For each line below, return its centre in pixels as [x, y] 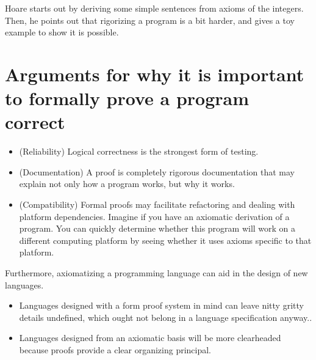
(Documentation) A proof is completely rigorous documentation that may [157, 171]
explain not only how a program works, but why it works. [127, 184]
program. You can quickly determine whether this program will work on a [157, 228]
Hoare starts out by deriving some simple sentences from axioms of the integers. [154, 8]
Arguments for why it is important [155, 74]
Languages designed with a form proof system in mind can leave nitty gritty [161, 305]
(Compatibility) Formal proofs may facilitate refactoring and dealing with [157, 204]
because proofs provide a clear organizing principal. [115, 350]
